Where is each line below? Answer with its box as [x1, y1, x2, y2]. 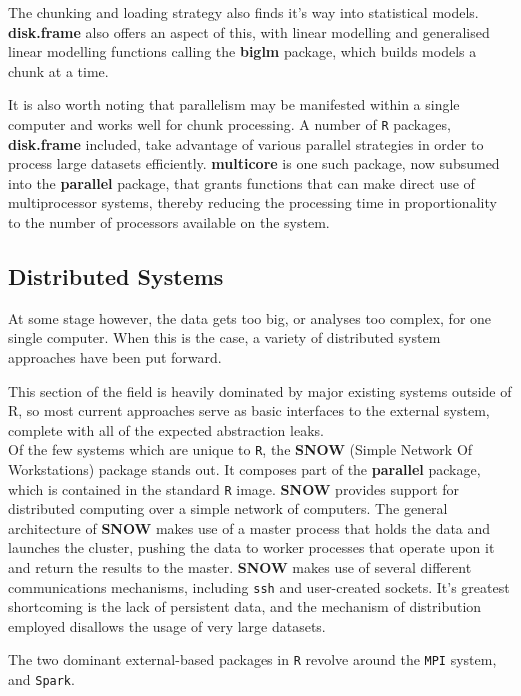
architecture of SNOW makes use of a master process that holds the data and [8, 517, 491, 538]
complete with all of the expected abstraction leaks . [8, 419, 324, 440]
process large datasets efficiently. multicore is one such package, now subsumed [8, 153, 500, 174]
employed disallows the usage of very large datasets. [8, 615, 326, 636]
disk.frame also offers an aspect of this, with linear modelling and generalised [8, 21, 490, 42]
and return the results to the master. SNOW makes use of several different [8, 557, 472, 578]
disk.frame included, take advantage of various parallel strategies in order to [8, 133, 484, 154]
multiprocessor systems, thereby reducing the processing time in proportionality [8, 192, 497, 213]
